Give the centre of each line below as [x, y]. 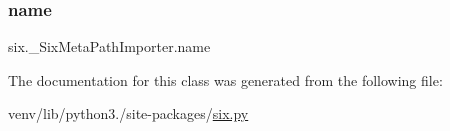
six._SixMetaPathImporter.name [109, 46]
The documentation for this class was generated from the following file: [225, 79]
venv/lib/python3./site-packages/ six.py [128, 113]
